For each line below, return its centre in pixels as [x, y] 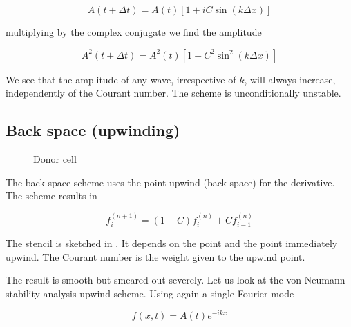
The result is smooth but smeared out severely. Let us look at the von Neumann [175, 280]
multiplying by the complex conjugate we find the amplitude [134, 32]
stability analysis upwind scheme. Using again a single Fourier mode [150, 293]
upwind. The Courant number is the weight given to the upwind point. [155, 256]
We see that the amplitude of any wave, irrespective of [121, 79]
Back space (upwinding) [93, 130]
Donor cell [55, 158]
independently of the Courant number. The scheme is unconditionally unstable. [173, 93]
